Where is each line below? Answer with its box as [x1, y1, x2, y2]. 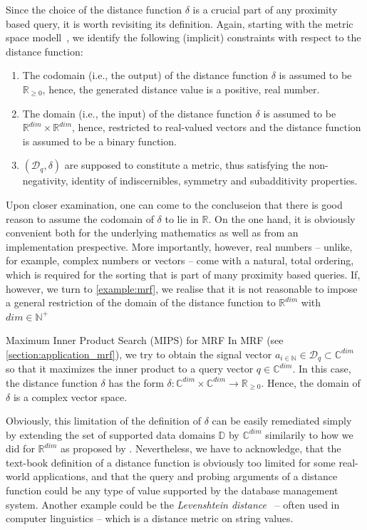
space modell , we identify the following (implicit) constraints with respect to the [6, 30, 361, 45]
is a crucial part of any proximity [192, 2, 338, 16]
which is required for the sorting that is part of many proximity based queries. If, [6, 266, 361, 281]
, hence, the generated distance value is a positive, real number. [42, 81, 320, 96]
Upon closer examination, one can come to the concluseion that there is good [6, 197, 343, 212]
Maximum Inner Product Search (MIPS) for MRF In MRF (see [6, 333, 284, 348]
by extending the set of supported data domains [6, 427, 215, 442]
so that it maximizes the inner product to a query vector [6, 361, 254, 376]
